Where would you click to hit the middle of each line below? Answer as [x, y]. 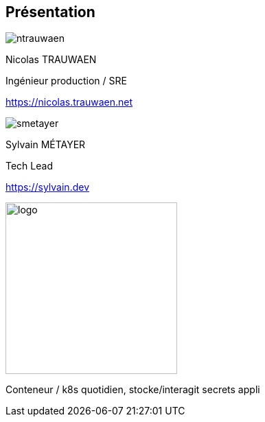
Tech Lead [29, 166]
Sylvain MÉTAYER [46, 145]
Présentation [50, 12]
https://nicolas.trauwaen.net [69, 102]
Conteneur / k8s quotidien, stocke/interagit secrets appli [133, 390]
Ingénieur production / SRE [66, 81]
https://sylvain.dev [47, 187]
